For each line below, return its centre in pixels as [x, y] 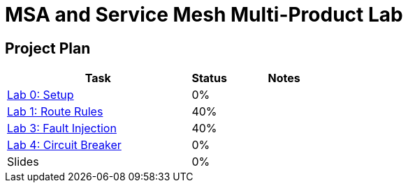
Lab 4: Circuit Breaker [64, 145]
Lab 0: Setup [41, 95]
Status [209, 78]
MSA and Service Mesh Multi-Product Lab [204, 15]
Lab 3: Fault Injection [62, 128]
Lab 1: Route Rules [55, 112]
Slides [23, 162]
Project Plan [48, 48]
